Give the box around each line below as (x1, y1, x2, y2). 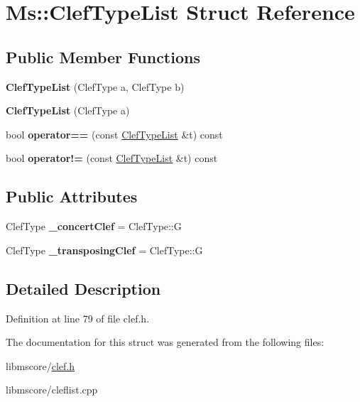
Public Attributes (6, 185, 138, 207)
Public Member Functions (6, 45, 200, 67)
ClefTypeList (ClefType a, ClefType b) (6, 79, 185, 94)
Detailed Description (6, 277, 161, 299)
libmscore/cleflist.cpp (6, 382, 98, 397)
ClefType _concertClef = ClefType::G (6, 219, 182, 234)
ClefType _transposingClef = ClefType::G (6, 242, 203, 257)
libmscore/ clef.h (6, 358, 75, 373)
